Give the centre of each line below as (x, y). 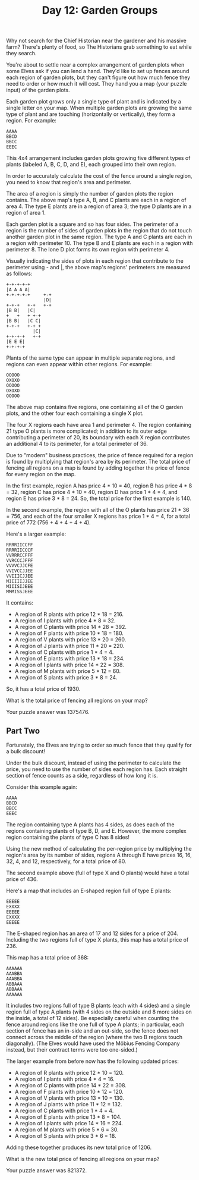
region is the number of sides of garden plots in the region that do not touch (99, 231)
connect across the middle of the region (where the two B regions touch (94, 1037)
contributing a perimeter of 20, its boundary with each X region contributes (98, 438)
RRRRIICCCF (20, 550)
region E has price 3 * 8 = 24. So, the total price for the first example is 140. (99, 498)
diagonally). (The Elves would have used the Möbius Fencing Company (93, 1043)
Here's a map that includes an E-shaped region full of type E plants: (89, 890)
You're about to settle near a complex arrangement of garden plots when (95, 65)
